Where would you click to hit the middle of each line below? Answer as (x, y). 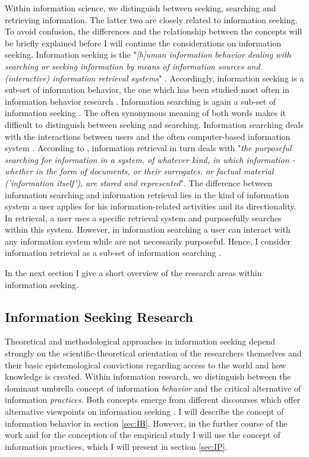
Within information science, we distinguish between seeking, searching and (141, 8)
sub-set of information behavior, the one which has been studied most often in (147, 90)
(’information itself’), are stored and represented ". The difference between (139, 182)
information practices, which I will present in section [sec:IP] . (116, 446)
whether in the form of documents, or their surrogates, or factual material (139, 171)
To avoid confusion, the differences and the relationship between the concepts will (154, 31)
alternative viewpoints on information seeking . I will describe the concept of (144, 411)
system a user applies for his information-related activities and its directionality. (151, 206)
